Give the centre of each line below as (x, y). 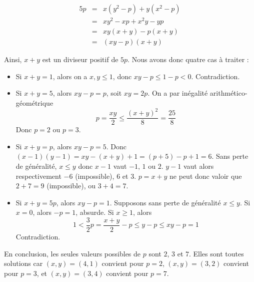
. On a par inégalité (178, 93)
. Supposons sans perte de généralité (165, 202)
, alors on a (70, 76)
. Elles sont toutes (216, 253)
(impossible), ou (71, 186)
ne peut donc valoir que (206, 176)
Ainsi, (13, 59)
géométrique (34, 102)
